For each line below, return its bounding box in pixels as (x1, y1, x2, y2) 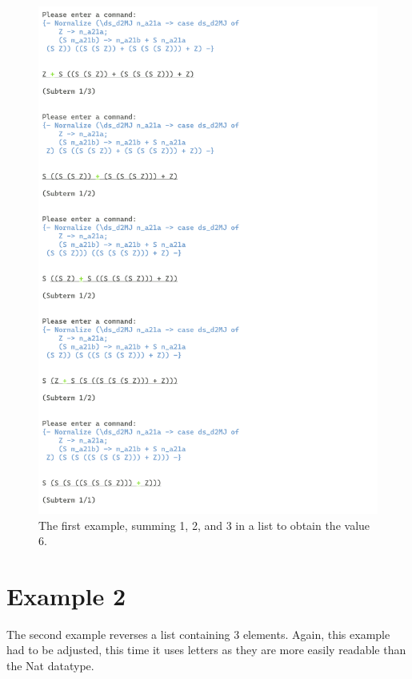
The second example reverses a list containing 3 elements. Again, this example (6, 625, 390, 642)
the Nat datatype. (6, 657, 94, 673)
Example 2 (6, 579, 126, 612)
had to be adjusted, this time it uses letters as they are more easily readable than (6, 641, 406, 658)
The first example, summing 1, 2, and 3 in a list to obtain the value (38, 516, 370, 533)
